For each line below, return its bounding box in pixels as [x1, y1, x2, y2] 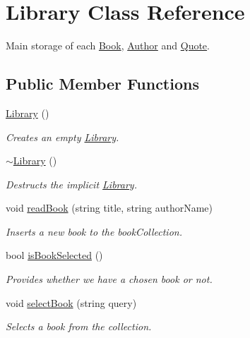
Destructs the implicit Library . [6, 176, 137, 191]
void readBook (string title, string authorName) [6, 200, 213, 215]
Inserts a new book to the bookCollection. [6, 224, 182, 239]
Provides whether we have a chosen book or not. [6, 272, 213, 286]
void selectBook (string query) [6, 295, 137, 310]
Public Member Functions [6, 73, 199, 95]
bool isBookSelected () [6, 248, 103, 262]
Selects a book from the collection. [6, 319, 152, 334]
